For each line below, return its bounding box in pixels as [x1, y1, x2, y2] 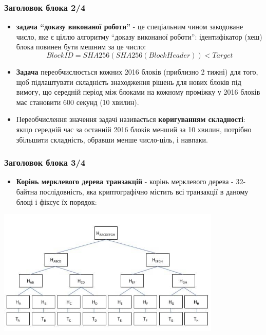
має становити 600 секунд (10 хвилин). [16, 96, 139, 107]
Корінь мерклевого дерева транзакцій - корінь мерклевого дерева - [16, 176, 234, 187]
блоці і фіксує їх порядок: [16, 196, 97, 207]
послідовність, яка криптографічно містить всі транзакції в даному [40, 186, 249, 197]
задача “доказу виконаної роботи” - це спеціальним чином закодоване [16, 21, 243, 32]
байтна [16, 186, 37, 197]
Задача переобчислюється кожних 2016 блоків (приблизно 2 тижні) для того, [16, 66, 258, 77]
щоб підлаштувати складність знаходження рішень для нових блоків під [16, 76, 241, 87]
